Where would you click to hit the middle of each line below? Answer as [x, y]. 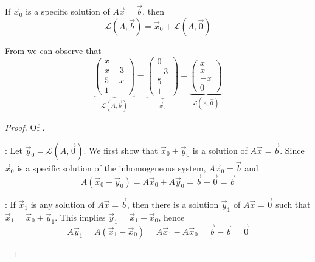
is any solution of [63, 204]
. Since [292, 150]
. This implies [80, 217]
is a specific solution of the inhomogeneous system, [112, 167]
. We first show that [121, 150]
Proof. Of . [25, 127]
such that [293, 204]
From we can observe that [53, 50]
